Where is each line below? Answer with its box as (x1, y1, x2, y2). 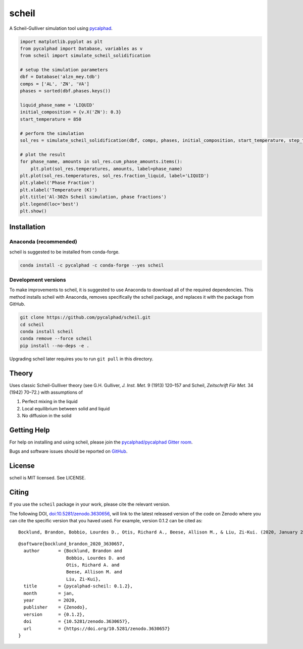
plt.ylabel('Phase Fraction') (20, 180, 95, 186)
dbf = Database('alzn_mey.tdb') (20, 74, 100, 80)
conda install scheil (20, 329, 74, 334)
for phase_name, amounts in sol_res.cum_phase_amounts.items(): (20, 159, 183, 165)
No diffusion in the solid (22, 413, 72, 419)
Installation (9, 223, 45, 232)
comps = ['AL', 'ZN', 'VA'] (20, 81, 89, 87)
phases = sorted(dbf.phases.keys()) (20, 88, 111, 94)
